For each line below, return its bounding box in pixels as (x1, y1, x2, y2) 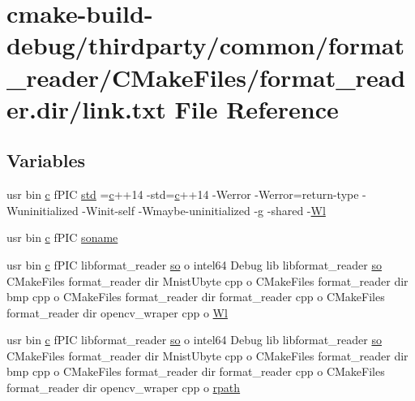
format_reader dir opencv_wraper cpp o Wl (6, 304, 228, 321)
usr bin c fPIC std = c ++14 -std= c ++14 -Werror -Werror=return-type (6, 186, 359, 203)
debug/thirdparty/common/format (6, 28, 405, 62)
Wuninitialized (6, 201, 79, 218)
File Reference (174, 92, 339, 125)
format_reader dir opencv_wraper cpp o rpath (6, 379, 241, 396)
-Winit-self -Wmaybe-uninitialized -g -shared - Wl (82, 201, 326, 218)
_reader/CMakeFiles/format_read (6, 60, 406, 93)
